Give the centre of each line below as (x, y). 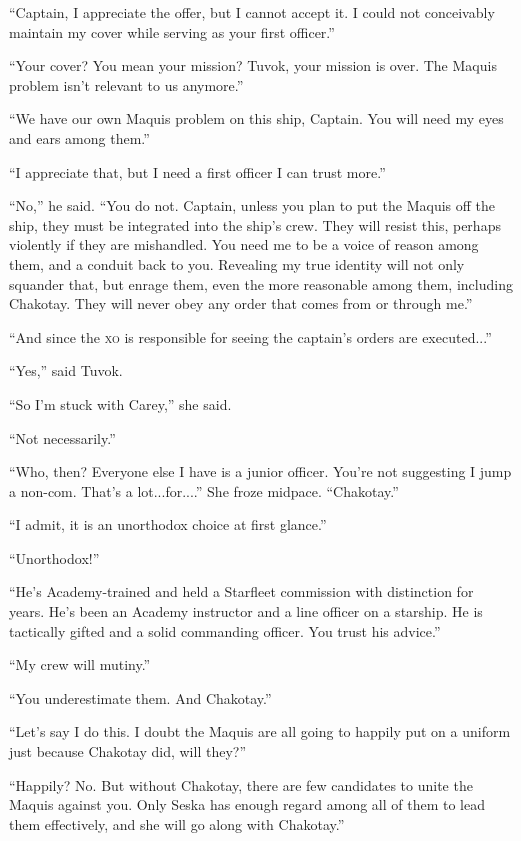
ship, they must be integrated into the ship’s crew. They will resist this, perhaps (255, 224)
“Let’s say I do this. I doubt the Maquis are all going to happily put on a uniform (260, 731)
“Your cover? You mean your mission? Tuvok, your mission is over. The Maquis (253, 65)
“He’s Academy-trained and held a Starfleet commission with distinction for (241, 591)
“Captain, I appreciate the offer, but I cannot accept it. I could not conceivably (252, 12)
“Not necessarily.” (62, 437)
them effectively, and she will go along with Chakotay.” (177, 823)
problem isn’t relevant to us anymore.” (126, 84)
